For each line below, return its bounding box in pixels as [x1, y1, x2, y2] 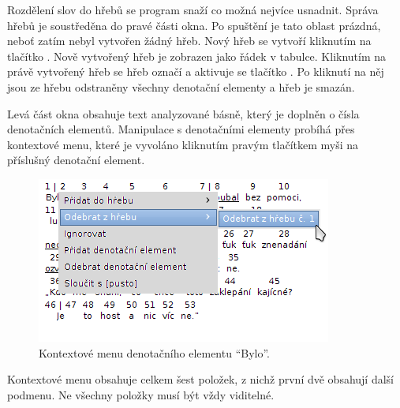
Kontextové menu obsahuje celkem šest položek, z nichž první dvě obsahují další [7, 371, 394, 387]
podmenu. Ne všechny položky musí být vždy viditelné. [7, 386, 275, 402]
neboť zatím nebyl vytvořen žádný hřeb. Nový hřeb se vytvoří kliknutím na [7, 32, 372, 49]
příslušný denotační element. [7, 152, 145, 168]
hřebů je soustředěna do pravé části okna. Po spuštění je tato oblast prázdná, [7, 17, 381, 33]
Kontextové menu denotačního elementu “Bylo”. [39, 344, 271, 361]
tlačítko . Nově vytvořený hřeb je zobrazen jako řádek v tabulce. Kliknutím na [7, 47, 387, 64]
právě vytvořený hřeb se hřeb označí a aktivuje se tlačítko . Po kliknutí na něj [7, 63, 384, 80]
